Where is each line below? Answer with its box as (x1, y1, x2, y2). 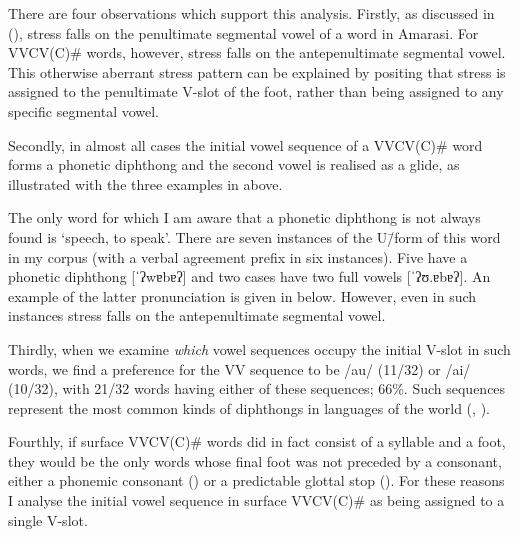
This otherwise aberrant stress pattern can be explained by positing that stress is (8, 61, 506, 82)
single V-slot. (8, 509, 88, 530)
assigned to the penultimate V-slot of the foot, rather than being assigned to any (8, 81, 504, 102)
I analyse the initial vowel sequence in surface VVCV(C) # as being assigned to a (8, 490, 505, 511)
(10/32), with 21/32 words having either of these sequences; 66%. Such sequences (8, 378, 506, 399)
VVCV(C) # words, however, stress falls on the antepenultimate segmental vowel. (8, 42, 506, 63)
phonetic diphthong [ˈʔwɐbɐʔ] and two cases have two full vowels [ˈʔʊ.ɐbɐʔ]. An (8, 266, 491, 287)
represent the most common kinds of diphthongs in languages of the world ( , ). (8, 397, 490, 418)
